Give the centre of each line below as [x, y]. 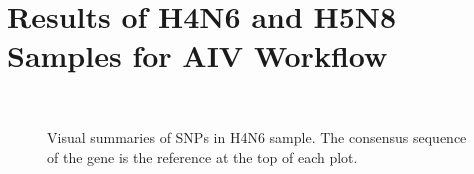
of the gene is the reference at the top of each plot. [202, 156]
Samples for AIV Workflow [197, 55]
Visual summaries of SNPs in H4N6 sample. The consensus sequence [257, 136]
